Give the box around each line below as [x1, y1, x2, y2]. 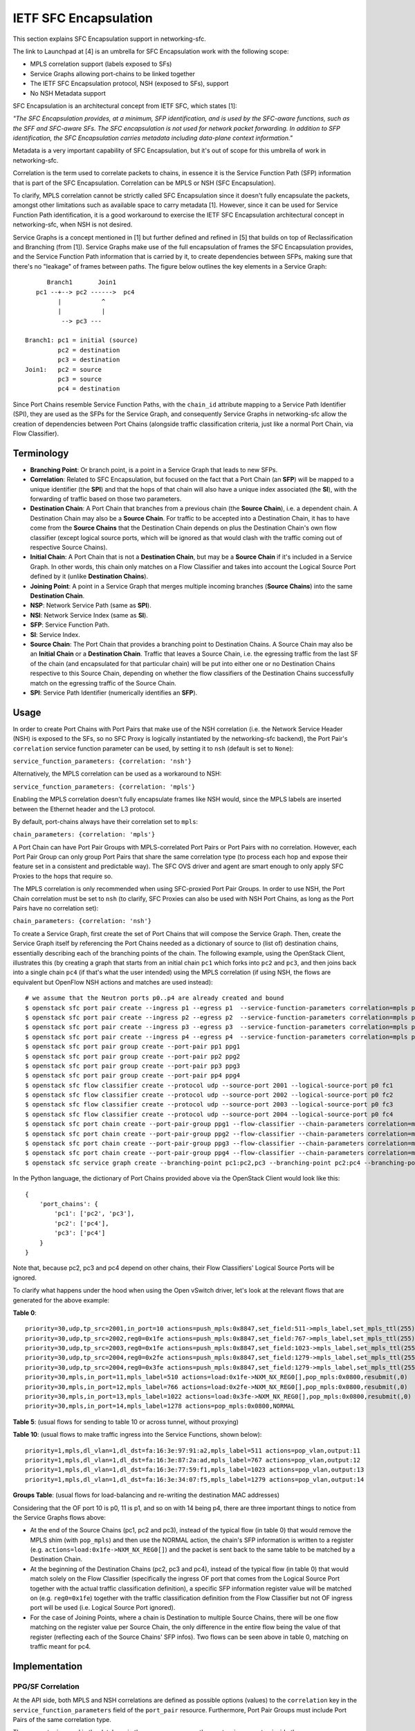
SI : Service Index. [30, 630, 81, 638]
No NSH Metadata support [30, 89, 107, 97]
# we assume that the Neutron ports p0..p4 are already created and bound [25, 994, 284, 1002]
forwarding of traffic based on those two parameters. [30, 495, 182, 503]
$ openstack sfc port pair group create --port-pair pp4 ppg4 [25, 1072, 241, 1079]
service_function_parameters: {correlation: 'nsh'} [12, 757, 192, 765]
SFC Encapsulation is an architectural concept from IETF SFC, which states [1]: [12, 101, 238, 110]
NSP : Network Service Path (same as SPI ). [30, 601, 151, 609]
